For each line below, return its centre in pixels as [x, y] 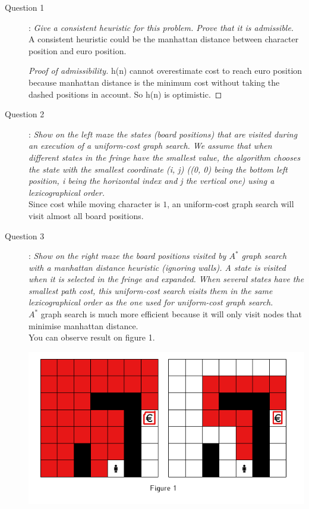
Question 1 [25, 7]
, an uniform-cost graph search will [231, 204]
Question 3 [25, 235]
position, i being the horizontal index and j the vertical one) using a [152, 181]
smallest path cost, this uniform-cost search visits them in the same [151, 290]
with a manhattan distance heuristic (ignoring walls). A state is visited [157, 267]
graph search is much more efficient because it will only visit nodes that [171, 314]
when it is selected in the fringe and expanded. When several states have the [166, 279]
